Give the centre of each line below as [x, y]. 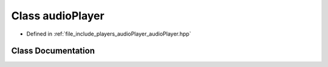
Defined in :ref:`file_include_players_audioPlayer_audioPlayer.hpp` [109, 34]
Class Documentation [53, 51]
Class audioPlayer [58, 16]
